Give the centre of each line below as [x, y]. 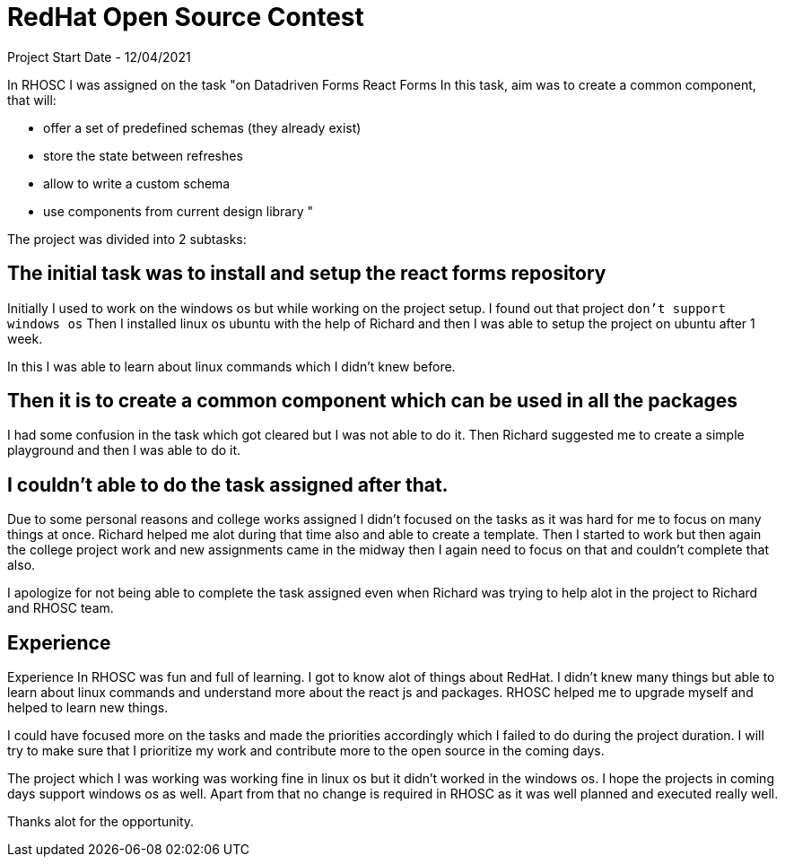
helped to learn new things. [88, 708]
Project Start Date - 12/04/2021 [99, 57]
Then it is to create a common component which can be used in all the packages [373, 401]
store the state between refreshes [143, 155]
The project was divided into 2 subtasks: [127, 239]
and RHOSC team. [61, 608]
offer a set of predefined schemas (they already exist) [202, 127]
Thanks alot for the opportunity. [101, 822]
